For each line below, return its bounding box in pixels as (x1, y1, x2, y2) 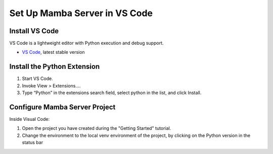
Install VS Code (9, 27, 59, 35)
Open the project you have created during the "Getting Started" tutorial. (22, 125, 171, 131)
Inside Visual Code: (9, 116, 50, 122)
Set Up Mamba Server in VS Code (9, 8, 153, 19)
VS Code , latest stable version (22, 49, 85, 55)
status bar (22, 139, 43, 145)
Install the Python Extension (9, 62, 100, 71)
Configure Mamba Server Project (9, 103, 116, 111)
